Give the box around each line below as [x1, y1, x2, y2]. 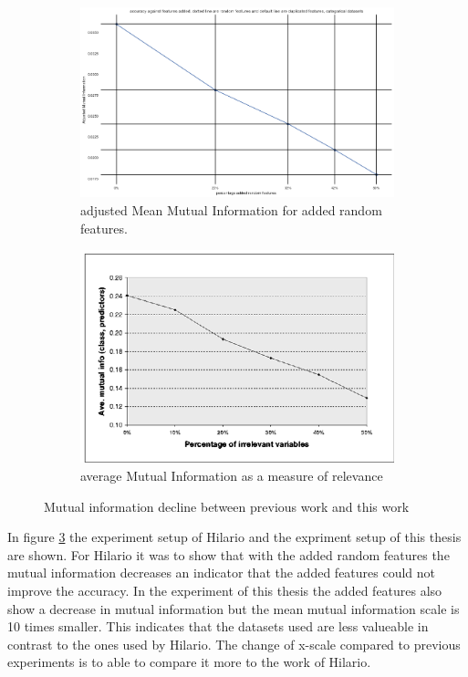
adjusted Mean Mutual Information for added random [80, 200, 382, 219]
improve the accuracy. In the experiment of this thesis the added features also [7, 581, 442, 599]
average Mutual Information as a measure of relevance [80, 466, 383, 485]
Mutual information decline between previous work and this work [44, 496, 410, 516]
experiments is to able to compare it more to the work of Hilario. [7, 652, 371, 672]
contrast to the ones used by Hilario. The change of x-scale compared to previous [7, 634, 461, 653]
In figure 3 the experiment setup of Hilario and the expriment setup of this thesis [7, 527, 462, 547]
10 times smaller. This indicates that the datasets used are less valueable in [7, 617, 429, 636]
